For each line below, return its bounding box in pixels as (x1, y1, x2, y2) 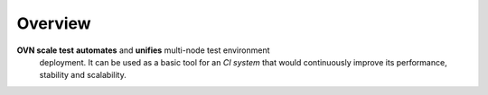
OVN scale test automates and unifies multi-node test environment (16, 45, 270, 56)
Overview (16, 13, 91, 33)
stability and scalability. (39, 70, 127, 81)
